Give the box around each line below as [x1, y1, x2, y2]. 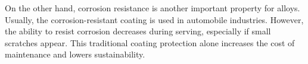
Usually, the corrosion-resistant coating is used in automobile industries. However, [5, 13, 304, 25]
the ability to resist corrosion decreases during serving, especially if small [5, 25, 271, 37]
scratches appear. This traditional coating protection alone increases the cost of [5, 36, 295, 49]
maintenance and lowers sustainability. [5, 48, 145, 60]
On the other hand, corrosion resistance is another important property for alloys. [5, 2, 300, 14]
